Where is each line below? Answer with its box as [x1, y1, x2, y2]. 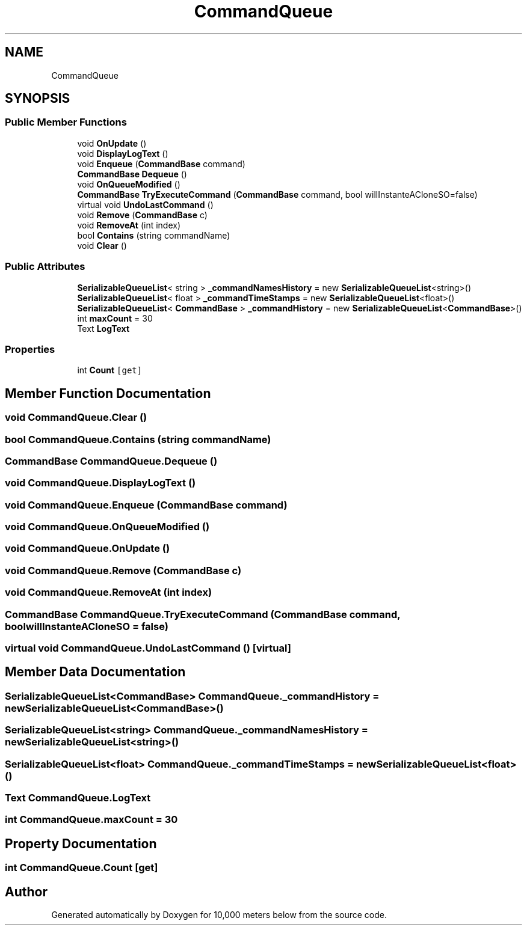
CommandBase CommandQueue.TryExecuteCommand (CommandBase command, [5, 608, 401, 620]
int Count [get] [77, 365, 143, 376]
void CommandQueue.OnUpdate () [5, 542, 170, 555]
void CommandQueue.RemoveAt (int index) [5, 586, 212, 599]
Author [5, 884, 48, 899]
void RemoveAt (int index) [77, 219, 181, 230]
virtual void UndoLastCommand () [77, 199, 214, 210]
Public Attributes [5, 260, 85, 273]
